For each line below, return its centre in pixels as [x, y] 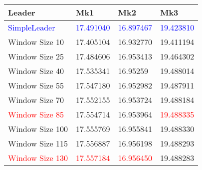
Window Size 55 [36, 85]
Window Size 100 [38, 129]
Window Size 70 [36, 100]
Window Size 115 [38, 143]
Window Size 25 [36, 56]
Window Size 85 [36, 114]
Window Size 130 [38, 158]
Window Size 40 [36, 71]
